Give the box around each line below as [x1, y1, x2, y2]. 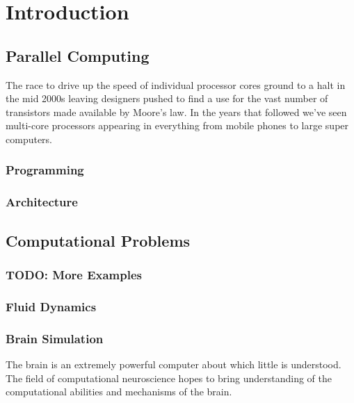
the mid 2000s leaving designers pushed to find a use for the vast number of [6, 91, 328, 106]
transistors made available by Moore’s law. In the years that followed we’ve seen [6, 104, 347, 119]
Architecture [6, 193, 78, 211]
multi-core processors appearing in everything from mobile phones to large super [6, 118, 349, 133]
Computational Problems [6, 229, 191, 251]
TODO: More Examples [6, 265, 143, 283]
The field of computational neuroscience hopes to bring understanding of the [6, 370, 332, 385]
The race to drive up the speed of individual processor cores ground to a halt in [6, 77, 346, 92]
